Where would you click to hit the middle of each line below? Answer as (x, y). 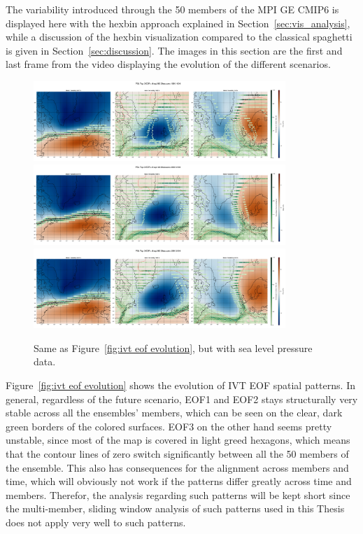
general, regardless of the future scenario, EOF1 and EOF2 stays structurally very (182, 399)
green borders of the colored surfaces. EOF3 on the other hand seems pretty (169, 426)
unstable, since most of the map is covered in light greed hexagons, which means (178, 440)
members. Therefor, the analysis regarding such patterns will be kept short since (178, 494)
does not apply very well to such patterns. (96, 522)
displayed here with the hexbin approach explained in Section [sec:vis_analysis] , (178, 23)
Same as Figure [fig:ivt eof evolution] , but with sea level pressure (173, 347)
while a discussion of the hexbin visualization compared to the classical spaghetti (179, 37)
